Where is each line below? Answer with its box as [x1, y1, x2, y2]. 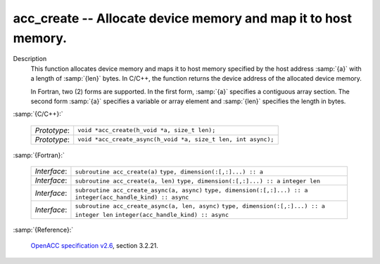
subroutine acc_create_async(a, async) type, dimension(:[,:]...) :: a [75, 187, 308, 194]
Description [13, 55, 47, 63]
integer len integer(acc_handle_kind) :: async [75, 211, 229, 219]
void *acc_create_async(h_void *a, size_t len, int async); [77, 136, 274, 143]
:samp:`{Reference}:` [13, 225, 74, 235]
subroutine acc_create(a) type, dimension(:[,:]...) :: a [75, 169, 264, 176]
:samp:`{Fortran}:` [13, 151, 65, 159]
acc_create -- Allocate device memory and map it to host [13, 11, 352, 26]
